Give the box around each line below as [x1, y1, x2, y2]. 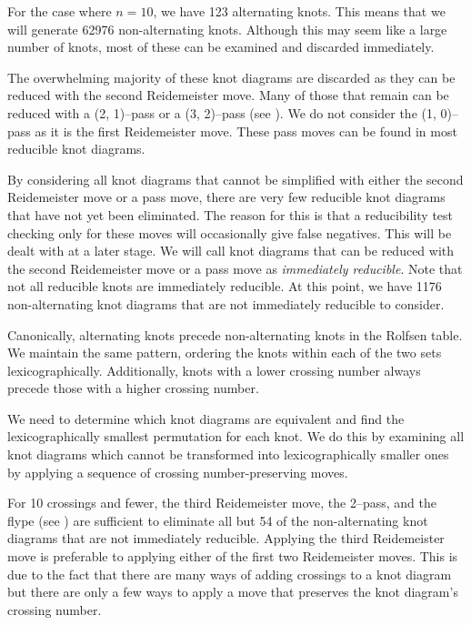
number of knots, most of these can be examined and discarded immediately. [7, 37, 435, 56]
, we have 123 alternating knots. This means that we [153, 2, 446, 20]
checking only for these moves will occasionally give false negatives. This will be [7, 223, 452, 242]
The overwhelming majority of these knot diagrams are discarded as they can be [7, 67, 456, 86]
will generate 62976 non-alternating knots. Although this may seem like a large [7, 19, 447, 38]
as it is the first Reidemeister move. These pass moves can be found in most [35, 121, 457, 140]
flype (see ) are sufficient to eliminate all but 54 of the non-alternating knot [7, 510, 428, 529]
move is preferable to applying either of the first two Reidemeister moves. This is [7, 547, 458, 566]
